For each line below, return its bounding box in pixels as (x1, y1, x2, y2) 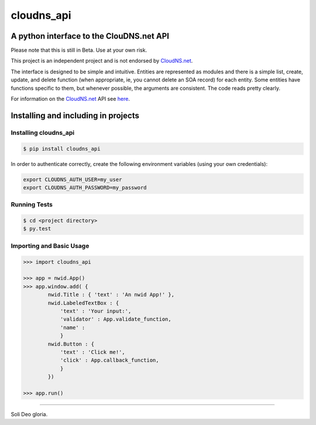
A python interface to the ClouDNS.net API (11, 31, 170, 41)
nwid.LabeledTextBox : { (47, 300, 119, 306)
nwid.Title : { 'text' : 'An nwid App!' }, (47, 291, 175, 298)
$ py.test (23, 226, 51, 232)
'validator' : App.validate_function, (60, 316, 172, 322)
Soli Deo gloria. (11, 410, 48, 417)
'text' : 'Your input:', (60, 308, 132, 314)
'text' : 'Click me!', (60, 349, 125, 355)
